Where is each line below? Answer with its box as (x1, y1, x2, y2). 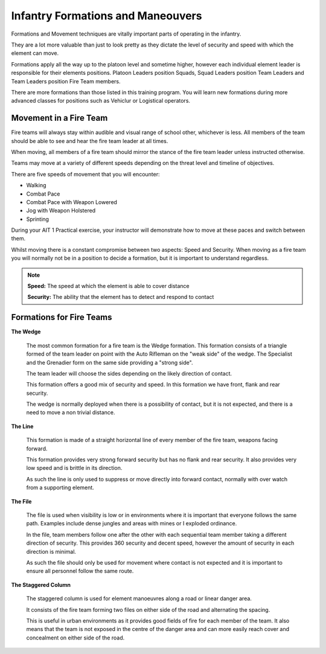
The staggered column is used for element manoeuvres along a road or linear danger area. (26, 595, 252, 602)
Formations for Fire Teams (11, 312, 112, 322)
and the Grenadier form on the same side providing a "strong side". (26, 359, 193, 366)
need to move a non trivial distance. (26, 409, 115, 416)
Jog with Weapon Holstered (26, 207, 96, 214)
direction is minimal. (26, 548, 77, 555)
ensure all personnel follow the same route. (26, 568, 134, 575)
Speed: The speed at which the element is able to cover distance (27, 283, 190, 290)
